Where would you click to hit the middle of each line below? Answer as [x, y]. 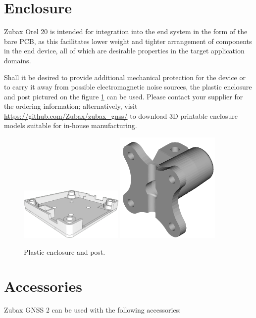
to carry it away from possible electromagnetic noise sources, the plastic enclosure [128, 87]
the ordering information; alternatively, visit [71, 106]
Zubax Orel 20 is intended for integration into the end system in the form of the [126, 31]
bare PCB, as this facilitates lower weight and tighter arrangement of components [128, 41]
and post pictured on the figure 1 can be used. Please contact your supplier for [124, 96]
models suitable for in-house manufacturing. [71, 125]
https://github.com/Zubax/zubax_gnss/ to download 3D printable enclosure [121, 115]
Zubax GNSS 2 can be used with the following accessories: [93, 309]
